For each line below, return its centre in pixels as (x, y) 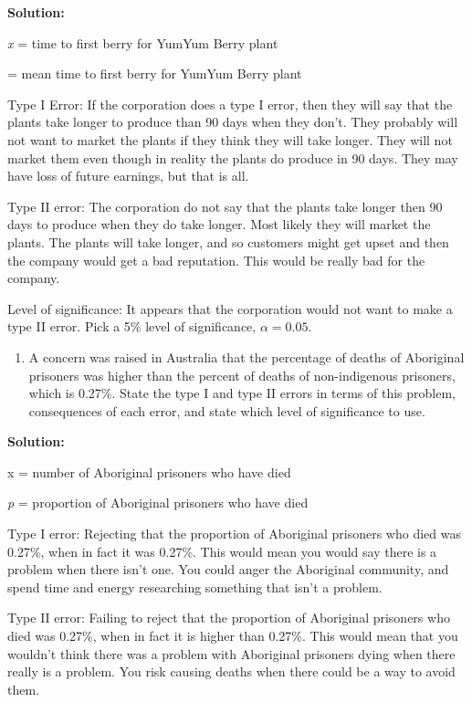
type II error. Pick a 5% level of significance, (132, 326)
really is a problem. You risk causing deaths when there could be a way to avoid (231, 671)
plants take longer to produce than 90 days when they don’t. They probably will (233, 122)
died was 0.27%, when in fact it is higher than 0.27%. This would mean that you (233, 636)
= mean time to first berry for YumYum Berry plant (155, 73)
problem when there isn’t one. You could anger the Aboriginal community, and (228, 569)
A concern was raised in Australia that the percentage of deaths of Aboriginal (246, 356)
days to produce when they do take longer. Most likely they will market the (219, 224)
